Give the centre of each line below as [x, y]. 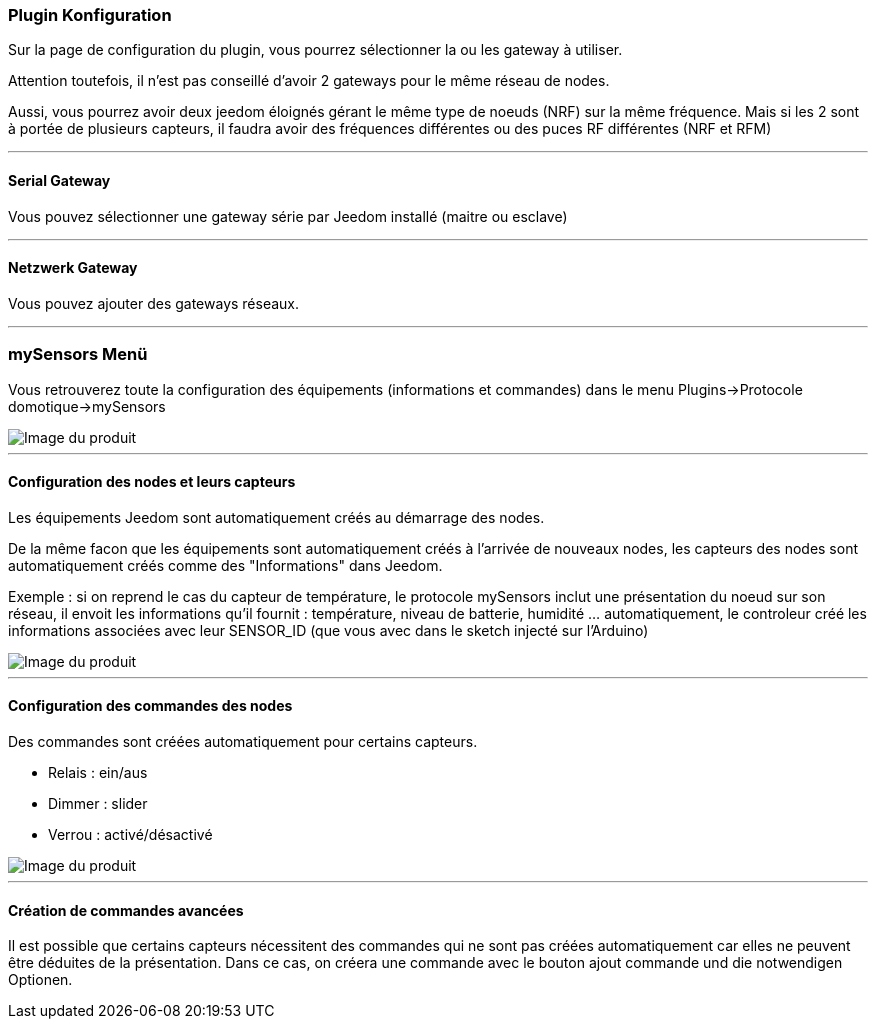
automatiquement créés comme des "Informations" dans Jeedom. [225, 565]
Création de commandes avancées [126, 910]
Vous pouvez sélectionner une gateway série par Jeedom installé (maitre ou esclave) [288, 216]
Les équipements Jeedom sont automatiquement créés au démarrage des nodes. [276, 517]
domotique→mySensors [87, 406]
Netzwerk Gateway [73, 268]
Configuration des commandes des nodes [150, 706]
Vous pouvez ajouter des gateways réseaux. [154, 303]
